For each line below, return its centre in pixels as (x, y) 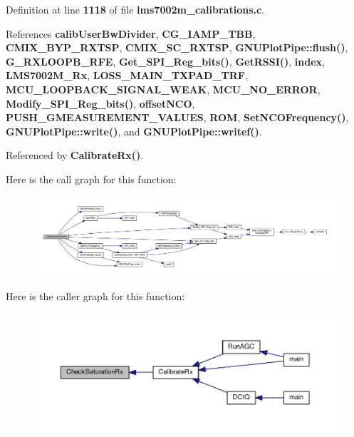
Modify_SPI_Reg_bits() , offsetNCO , (100, 103)
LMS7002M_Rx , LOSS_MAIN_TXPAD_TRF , (127, 75)
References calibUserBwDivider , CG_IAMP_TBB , (131, 33)
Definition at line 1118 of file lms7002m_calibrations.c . (135, 9)
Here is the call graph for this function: (91, 179)
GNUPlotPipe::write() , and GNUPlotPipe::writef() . (134, 131)
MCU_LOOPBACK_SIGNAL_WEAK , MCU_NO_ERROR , (163, 89)
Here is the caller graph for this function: (95, 296)
